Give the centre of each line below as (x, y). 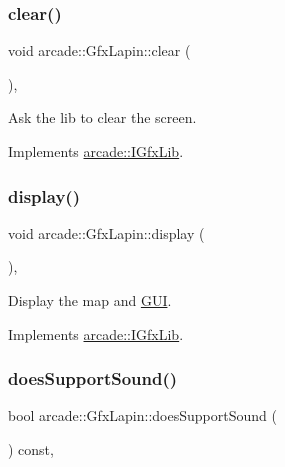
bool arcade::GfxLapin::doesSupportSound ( (142, 415)
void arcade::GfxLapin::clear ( (99, 50)
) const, (31, 449)
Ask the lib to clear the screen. (102, 117)
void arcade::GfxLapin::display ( (106, 232)
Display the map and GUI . (90, 300)
